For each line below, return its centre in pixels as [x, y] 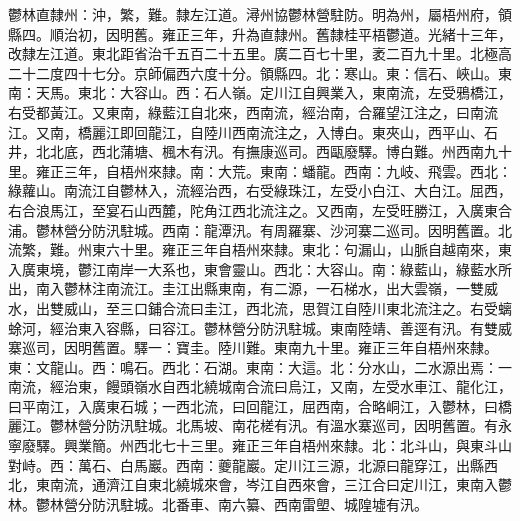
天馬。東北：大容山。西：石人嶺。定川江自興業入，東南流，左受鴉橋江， [273, 92]
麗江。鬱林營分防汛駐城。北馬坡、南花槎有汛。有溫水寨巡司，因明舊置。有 [253, 425]
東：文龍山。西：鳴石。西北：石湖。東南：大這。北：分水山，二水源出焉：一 [260, 366]
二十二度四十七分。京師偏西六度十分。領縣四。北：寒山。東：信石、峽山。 [253, 72]
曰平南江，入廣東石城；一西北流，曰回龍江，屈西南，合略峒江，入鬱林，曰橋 [260, 405]
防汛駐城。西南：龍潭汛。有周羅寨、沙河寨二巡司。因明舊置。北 [301, 229]
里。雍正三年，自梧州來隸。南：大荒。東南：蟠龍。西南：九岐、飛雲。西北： [260, 170]
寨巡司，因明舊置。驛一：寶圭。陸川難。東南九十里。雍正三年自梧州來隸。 [253, 347]
